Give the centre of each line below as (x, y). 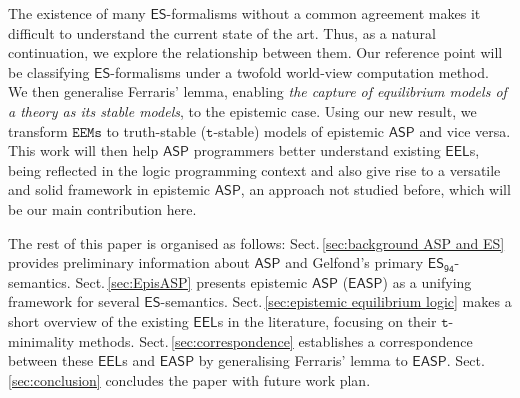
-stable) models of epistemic (298, 130)
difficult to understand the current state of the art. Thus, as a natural (222, 32)
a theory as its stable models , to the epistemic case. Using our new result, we (242, 110)
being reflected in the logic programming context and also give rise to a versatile (254, 169)
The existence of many (77, 13)
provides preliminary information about (129, 262)
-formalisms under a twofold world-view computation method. (299, 71)
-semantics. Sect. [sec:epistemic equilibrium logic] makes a (336, 301)
